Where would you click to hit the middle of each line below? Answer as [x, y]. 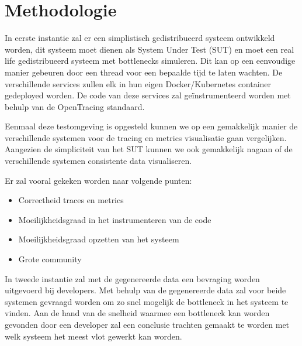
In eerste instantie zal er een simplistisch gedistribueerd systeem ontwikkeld [140, 38]
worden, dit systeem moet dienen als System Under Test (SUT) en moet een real [150, 49]
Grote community [50, 259]
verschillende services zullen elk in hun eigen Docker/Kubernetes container [138, 83]
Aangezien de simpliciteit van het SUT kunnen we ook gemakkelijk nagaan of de [149, 149]
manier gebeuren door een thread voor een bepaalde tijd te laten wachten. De [144, 72]
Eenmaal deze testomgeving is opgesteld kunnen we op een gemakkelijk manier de [151, 126]
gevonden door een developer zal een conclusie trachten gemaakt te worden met [147, 324]
